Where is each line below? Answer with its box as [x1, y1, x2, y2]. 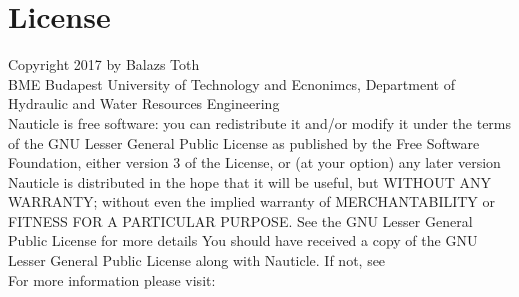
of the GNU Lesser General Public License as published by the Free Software [8, 132, 480, 153]
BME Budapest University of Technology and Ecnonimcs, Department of [8, 73, 455, 94]
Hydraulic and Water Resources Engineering [8, 93, 280, 114]
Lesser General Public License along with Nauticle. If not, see [8, 250, 386, 271]
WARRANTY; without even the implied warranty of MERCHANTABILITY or [8, 191, 496, 212]
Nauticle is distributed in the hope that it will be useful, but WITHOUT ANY [8, 171, 491, 192]
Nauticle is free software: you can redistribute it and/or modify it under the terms [8, 112, 512, 133]
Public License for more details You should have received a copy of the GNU [8, 230, 478, 251]
